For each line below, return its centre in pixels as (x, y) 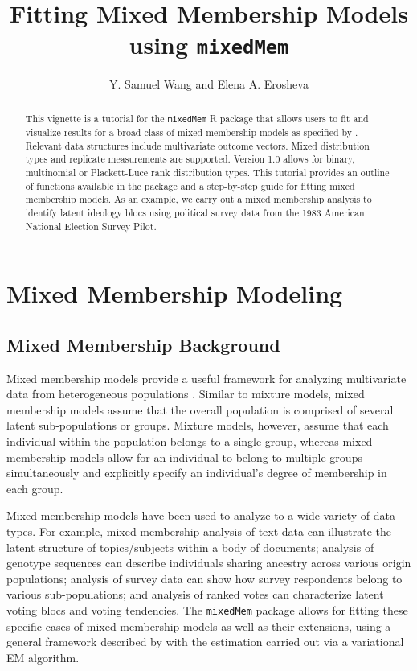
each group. (35, 488)
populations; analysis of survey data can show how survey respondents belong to (204, 578)
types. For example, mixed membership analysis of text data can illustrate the (199, 531)
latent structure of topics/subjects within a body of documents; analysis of (190, 547)
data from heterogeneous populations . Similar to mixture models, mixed (186, 394)
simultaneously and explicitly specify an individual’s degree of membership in (197, 473)
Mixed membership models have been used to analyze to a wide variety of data (201, 515)
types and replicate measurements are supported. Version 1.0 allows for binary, (190, 159)
